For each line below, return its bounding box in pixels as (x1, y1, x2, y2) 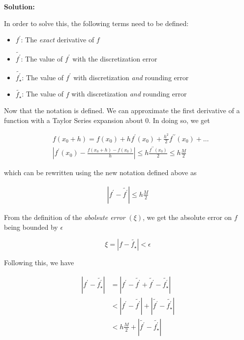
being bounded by (4, 221, 58, 232)
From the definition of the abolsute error (4, 212, 125, 222)
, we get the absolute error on (143, 212, 232, 222)
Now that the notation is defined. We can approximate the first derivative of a (4, 105, 240, 116)
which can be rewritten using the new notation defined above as (4, 167, 197, 178)
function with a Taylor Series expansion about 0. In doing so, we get (4, 115, 210, 125)
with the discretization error (72, 53, 157, 63)
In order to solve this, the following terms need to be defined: (4, 18, 189, 28)
